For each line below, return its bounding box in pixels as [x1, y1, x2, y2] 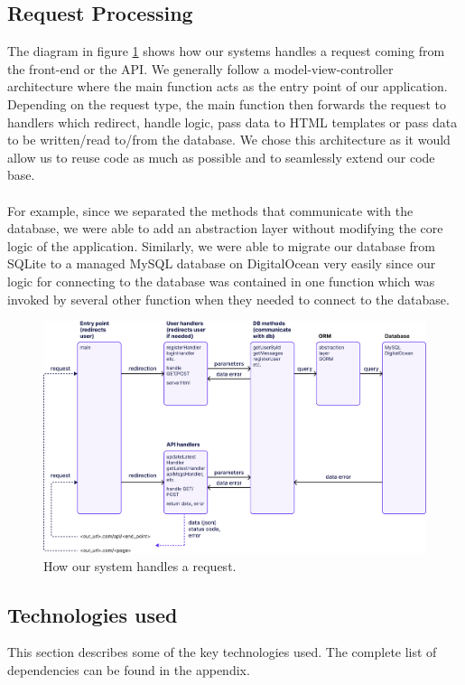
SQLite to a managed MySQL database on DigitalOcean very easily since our [7, 254, 436, 273]
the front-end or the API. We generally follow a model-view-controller [7, 59, 394, 78]
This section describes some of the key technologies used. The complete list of [7, 643, 437, 662]
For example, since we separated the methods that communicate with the [7, 201, 414, 220]
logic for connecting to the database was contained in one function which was [7, 271, 435, 290]
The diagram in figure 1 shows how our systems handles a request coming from [7, 42, 445, 61]
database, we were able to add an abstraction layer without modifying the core [7, 219, 443, 238]
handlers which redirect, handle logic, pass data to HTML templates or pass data [7, 112, 458, 131]
